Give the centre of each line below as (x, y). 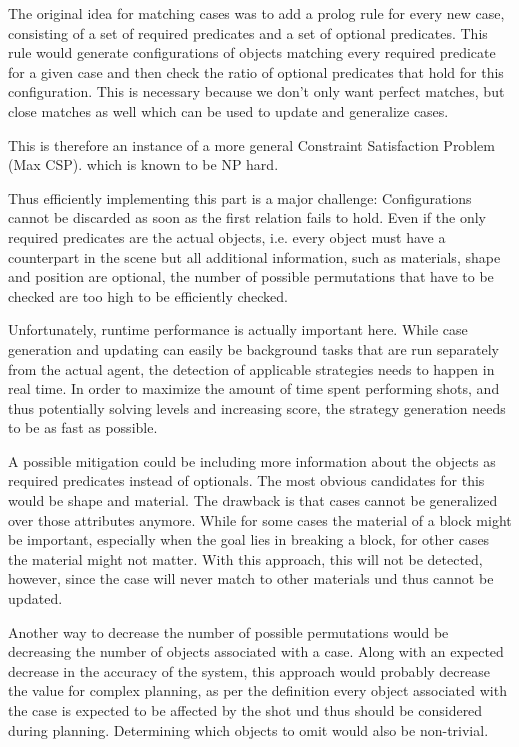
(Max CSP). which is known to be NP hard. (143, 164)
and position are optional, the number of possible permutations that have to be (251, 276)
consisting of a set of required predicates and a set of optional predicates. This (248, 32)
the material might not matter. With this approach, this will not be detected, (245, 558)
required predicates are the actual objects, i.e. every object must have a (227, 236)
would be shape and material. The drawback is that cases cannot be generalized (253, 500)
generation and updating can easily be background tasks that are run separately (253, 348)
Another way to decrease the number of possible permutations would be (228, 631)
